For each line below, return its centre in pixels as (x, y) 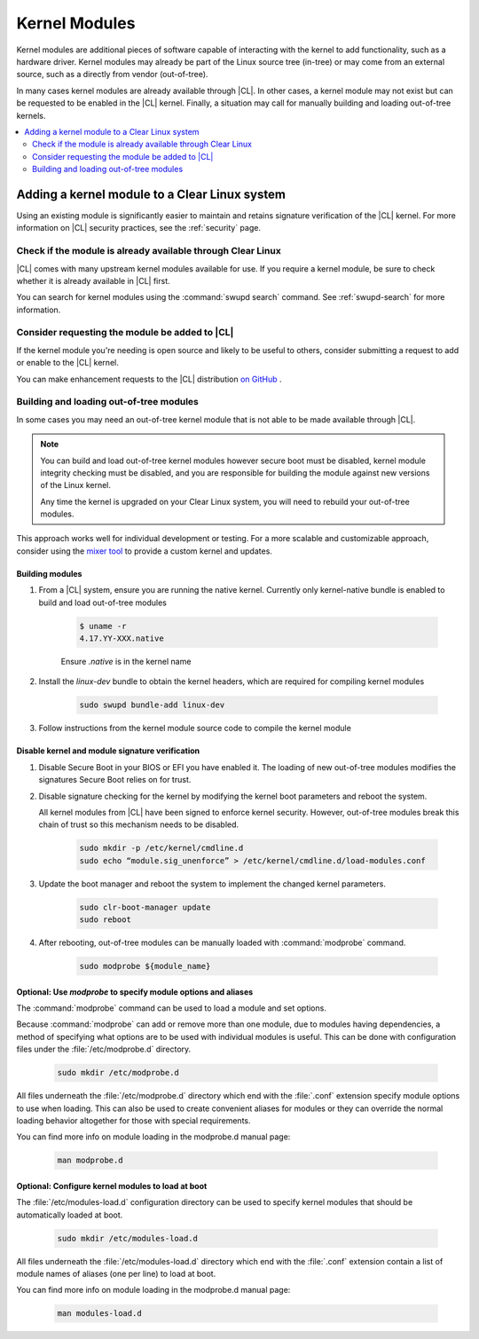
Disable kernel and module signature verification (108, 751)
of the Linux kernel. (75, 485)
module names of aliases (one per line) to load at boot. (116, 1274)
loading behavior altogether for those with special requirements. (134, 1120)
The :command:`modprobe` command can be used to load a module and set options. (172, 1008)
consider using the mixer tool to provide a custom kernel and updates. (144, 551)
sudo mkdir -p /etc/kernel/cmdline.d (161, 848)
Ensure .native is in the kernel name (126, 662)
